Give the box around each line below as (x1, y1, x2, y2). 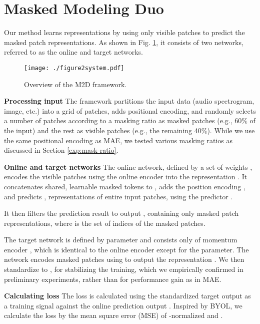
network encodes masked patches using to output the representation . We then (4, 254, 244, 264)
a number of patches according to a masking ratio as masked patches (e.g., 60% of (4, 115, 255, 126)
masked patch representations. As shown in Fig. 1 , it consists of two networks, (4, 37, 243, 47)
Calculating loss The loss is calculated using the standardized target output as (4, 290, 251, 301)
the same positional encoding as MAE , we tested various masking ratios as (4, 135, 233, 145)
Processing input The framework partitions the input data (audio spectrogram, (4, 96, 254, 106)
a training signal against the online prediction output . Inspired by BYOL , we (4, 300, 242, 310)
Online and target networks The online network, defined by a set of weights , (4, 161, 252, 172)
